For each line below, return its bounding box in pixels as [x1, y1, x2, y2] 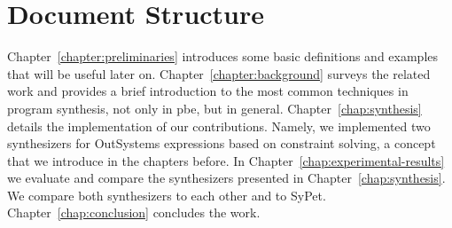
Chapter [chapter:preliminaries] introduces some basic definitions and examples [7, 47, 439, 66]
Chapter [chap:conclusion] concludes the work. [7, 203, 261, 222]
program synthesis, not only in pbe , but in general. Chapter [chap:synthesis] [7, 98, 422, 117]
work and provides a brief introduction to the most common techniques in [7, 82, 409, 100]
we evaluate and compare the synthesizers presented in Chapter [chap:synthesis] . [7, 169, 446, 187]
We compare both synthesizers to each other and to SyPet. [7, 185, 326, 204]
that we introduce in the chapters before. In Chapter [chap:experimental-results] [7, 151, 445, 169]
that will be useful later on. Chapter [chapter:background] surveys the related [7, 64, 431, 83]
